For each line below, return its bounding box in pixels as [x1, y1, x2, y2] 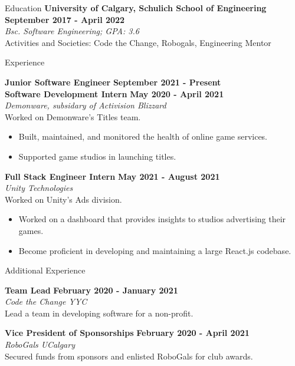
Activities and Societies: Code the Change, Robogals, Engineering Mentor [5, 36, 271, 48]
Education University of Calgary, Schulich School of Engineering [5, 2, 267, 14]
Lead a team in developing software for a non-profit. [5, 306, 194, 319]
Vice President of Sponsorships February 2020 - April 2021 [5, 327, 250, 339]
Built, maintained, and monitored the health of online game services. [18, 130, 268, 143]
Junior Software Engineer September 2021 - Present [5, 75, 221, 88]
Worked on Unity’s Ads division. [5, 193, 122, 205]
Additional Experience [5, 264, 86, 276]
